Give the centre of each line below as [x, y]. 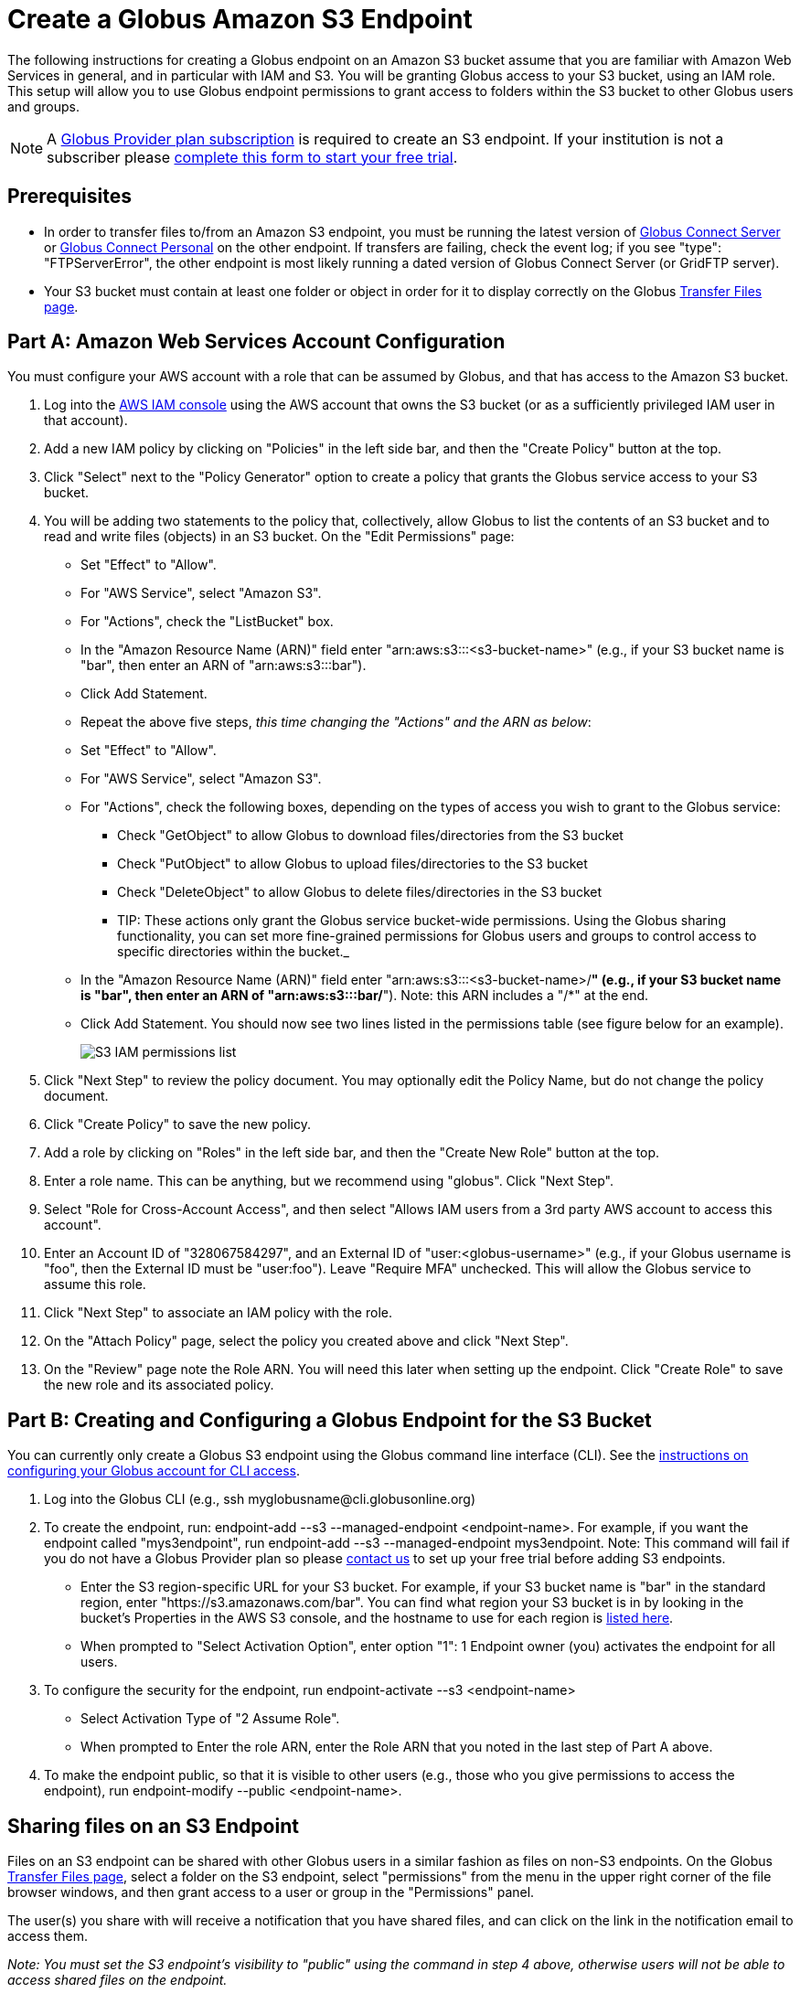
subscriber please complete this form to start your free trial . [252, 157]
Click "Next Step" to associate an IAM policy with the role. [218, 1313]
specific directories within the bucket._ [233, 952]
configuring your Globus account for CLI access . [154, 1471]
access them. [48, 1936]
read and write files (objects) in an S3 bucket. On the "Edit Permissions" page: [279, 537]
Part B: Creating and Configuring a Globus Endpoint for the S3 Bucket [330, 1420]
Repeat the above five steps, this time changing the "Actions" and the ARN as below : [336, 722]
